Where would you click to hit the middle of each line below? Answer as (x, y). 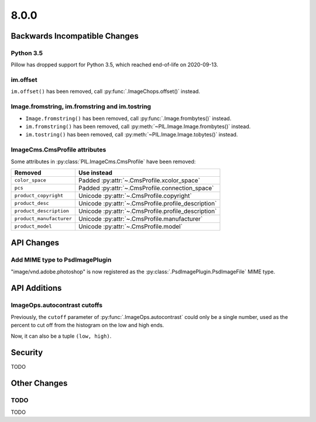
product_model (33, 226)
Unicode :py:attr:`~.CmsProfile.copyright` (135, 195)
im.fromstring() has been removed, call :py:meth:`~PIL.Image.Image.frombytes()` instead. (138, 126)
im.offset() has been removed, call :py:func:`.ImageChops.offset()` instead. (105, 91)
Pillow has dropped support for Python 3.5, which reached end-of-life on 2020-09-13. (115, 65)
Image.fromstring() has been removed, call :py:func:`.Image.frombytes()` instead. (128, 118)
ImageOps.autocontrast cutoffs (56, 306)
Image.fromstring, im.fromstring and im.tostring (81, 107)
